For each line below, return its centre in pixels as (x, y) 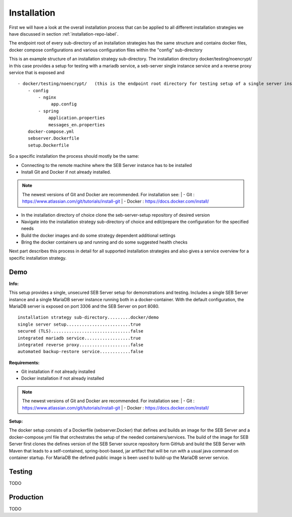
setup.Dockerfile (48, 145)
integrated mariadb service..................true (79, 338)
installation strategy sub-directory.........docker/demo (88, 318)
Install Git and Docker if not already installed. (66, 172)
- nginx (47, 97)
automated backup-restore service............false (81, 352)
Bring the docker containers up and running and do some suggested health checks (104, 242)
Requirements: (24, 362)
